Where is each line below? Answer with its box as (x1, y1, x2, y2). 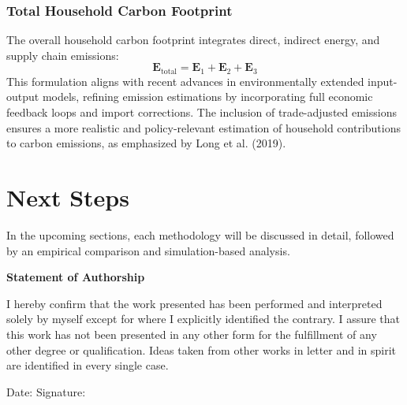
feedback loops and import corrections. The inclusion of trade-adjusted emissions (6, 104, 397, 121)
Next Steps (6, 181, 129, 214)
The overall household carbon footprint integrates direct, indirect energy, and (6, 32, 380, 48)
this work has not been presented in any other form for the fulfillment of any (6, 325, 377, 342)
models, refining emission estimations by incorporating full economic (42, 88, 373, 105)
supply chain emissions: (6, 46, 119, 63)
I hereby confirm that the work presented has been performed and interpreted (6, 295, 383, 311)
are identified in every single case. (6, 357, 169, 373)
